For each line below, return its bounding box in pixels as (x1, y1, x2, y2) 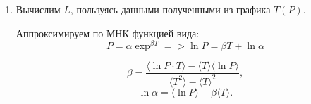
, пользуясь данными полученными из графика (70, 2, 271, 16)
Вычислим (16, 2, 61, 16)
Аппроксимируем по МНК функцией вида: (16, 25, 200, 40)
